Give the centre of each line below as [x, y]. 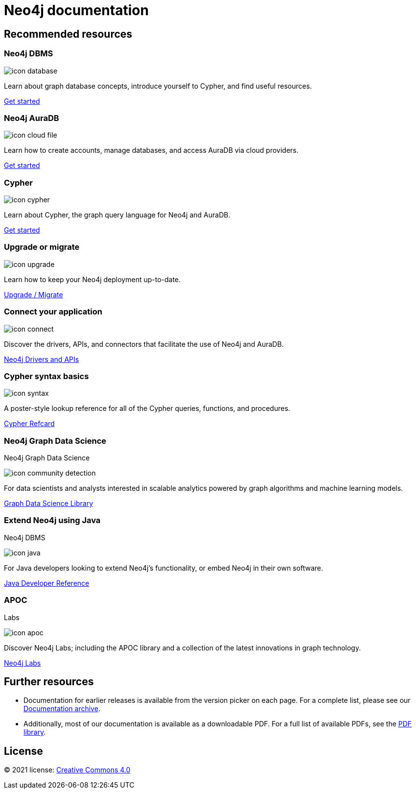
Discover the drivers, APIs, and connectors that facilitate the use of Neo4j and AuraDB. [144, 344]
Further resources [49, 681]
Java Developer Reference [47, 583]
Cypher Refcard [29, 424]
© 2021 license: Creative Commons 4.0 [67, 770]
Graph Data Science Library [49, 504]
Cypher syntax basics [46, 376]
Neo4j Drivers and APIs [42, 359]
